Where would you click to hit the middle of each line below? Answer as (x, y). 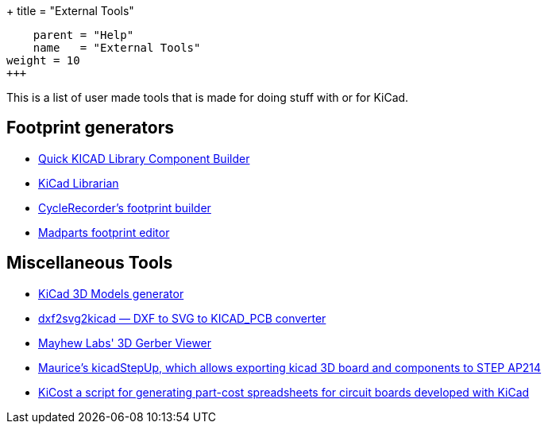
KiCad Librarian (79, 183)
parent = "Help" (83, 35)
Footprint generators (90, 128)
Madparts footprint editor (104, 232)
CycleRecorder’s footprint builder (125, 207)
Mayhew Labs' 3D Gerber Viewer (125, 343)
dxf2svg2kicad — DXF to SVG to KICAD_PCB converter (182, 318)
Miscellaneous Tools (90, 263)
